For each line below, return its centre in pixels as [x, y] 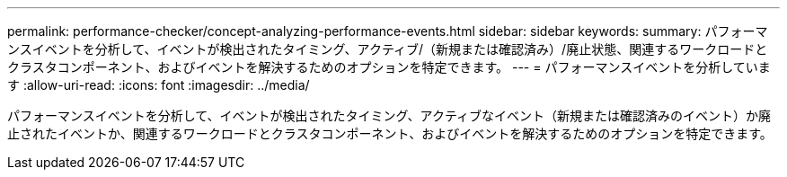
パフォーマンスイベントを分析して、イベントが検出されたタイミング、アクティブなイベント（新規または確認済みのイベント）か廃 [389, 115]
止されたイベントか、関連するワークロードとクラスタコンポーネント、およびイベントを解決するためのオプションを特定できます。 [390, 133]
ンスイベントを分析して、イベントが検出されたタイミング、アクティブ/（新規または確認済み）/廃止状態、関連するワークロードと [388, 49]
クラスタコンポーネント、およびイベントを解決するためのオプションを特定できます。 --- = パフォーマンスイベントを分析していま [389, 67]
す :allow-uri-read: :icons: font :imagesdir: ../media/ [159, 85]
